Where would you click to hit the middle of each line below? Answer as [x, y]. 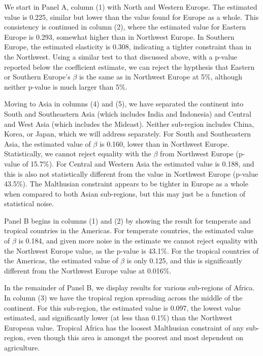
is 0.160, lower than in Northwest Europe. [165, 143]
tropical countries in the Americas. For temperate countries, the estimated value [129, 230]
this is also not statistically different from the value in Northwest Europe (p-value [131, 173]
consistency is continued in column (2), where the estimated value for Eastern [125, 27]
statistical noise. [29, 203]
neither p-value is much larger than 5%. [66, 86]
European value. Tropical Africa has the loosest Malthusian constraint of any [124, 327]
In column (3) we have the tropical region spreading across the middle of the [123, 298]
